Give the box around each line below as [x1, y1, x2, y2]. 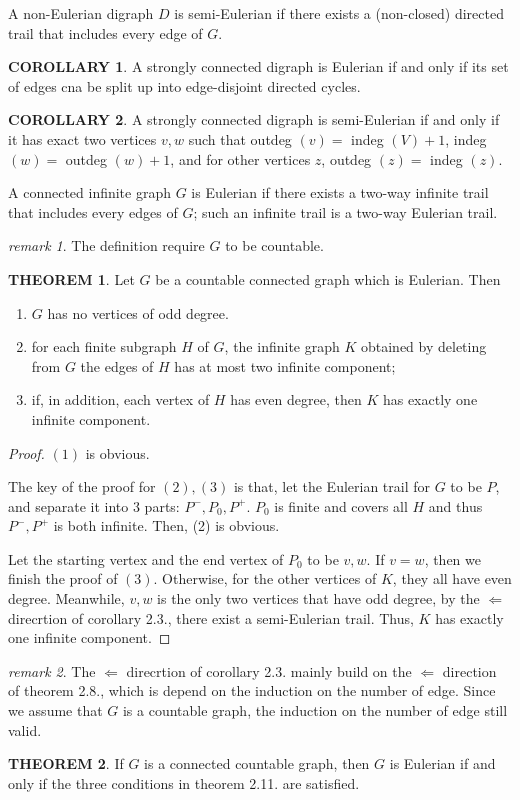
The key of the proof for [8, 476, 156, 497]
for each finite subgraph [31, 336, 177, 357]
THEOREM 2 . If [8, 753, 124, 774]
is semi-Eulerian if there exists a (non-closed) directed [174, 3, 504, 23]
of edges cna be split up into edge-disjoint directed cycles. [8, 75, 361, 96]
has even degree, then [230, 389, 362, 410]
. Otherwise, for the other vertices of [153, 568, 377, 589]
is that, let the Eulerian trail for [233, 476, 431, 497]
